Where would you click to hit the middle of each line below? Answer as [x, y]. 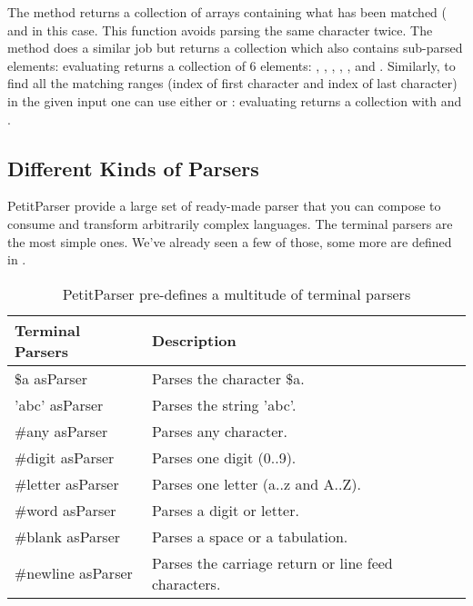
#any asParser [61, 431]
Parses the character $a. [228, 378]
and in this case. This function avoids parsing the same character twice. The [220, 30]
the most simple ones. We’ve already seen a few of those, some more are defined [230, 241]
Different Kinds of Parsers [133, 168]
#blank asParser [68, 536]
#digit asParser [65, 457]
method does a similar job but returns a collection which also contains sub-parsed [235, 48]
